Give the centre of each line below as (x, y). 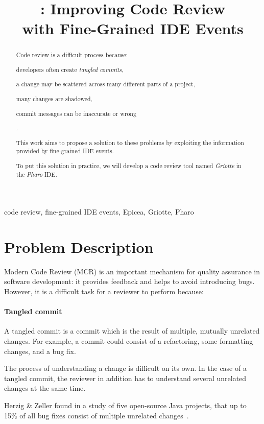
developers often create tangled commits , (70, 69)
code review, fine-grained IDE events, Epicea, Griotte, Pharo (99, 212)
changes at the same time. (45, 388)
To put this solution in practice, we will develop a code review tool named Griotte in (129, 165)
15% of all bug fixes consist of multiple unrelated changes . (97, 415)
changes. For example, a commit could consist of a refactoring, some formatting (129, 341)
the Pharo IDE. (37, 174)
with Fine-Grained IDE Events (133, 28)
